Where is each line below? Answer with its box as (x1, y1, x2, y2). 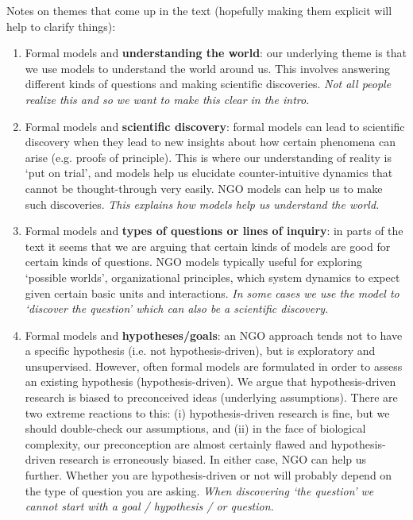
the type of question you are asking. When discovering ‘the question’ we (25, 482, 374, 499)
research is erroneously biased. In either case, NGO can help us (59, 451, 367, 468)
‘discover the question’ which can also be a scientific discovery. (25, 300, 329, 317)
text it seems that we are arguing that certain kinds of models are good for (25, 237, 391, 254)
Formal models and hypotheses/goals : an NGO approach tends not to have (25, 326, 403, 343)
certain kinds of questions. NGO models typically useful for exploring (25, 253, 362, 270)
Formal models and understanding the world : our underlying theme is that (25, 44, 407, 61)
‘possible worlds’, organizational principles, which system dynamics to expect (25, 268, 400, 285)
